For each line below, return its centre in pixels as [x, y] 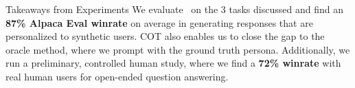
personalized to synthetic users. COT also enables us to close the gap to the [165, 36]
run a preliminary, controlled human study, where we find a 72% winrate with [173, 63]
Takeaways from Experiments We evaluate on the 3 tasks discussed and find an [174, 9]
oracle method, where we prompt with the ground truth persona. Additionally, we [178, 49]
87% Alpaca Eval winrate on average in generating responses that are [159, 22]
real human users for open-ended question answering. [117, 76]
